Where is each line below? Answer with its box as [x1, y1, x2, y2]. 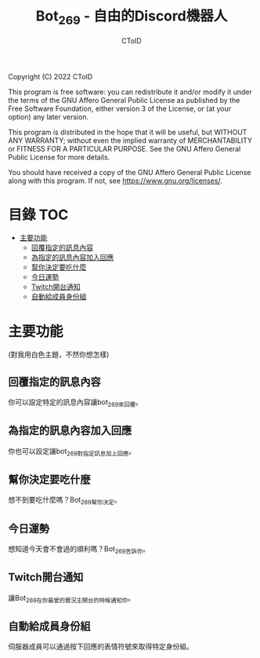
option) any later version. [8, 111, 88, 122]
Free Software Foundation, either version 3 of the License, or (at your [8, 104, 232, 113]
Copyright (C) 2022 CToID [8, 71, 93, 81]
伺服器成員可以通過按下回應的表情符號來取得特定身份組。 [8, 642, 193, 652]
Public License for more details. [8, 152, 110, 162]
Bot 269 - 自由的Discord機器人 [35, 7, 228, 27]
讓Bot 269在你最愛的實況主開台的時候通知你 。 [8, 593, 135, 605]
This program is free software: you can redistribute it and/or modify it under [8, 87, 252, 97]
